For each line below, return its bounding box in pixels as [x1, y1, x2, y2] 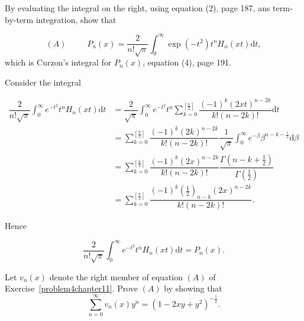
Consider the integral [5, 76, 81, 88]
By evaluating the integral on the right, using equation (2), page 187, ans [5, 2, 270, 14]
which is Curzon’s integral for [5, 56, 112, 68]
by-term [5, 13, 34, 25]
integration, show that [35, 13, 117, 25]
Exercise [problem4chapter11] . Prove [5, 282, 138, 294]
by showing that [164, 282, 222, 294]
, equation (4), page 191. [143, 56, 231, 68]
